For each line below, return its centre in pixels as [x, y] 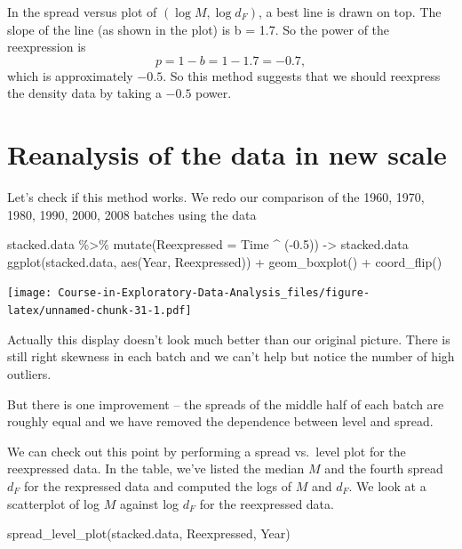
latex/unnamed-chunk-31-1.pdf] [100, 311]
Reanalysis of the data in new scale [227, 154]
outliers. [29, 373]
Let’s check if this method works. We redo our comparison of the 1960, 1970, [216, 197]
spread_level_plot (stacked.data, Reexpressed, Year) [149, 533]
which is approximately [70, 75]
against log [149, 503]
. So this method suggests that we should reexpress [302, 75]
